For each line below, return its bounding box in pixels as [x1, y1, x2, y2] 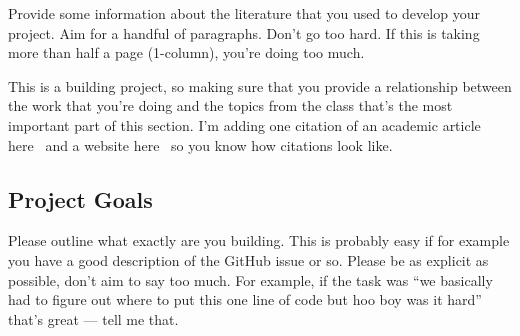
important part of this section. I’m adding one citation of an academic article [8, 114, 481, 135]
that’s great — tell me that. [8, 308, 179, 329]
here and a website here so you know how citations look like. [8, 134, 393, 155]
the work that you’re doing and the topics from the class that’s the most [8, 95, 453, 116]
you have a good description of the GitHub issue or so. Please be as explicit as [8, 249, 489, 270]
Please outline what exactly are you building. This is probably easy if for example [8, 230, 510, 251]
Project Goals [8, 183, 153, 214]
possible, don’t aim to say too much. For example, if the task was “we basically [8, 269, 493, 290]
